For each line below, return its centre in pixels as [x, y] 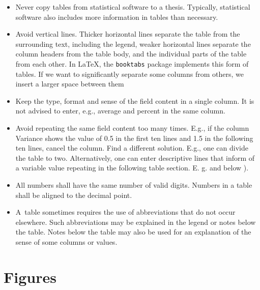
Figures [30, 277]
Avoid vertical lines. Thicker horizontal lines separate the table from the [128, 34]
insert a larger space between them [70, 84]
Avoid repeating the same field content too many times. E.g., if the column [132, 128]
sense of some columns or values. [66, 241]
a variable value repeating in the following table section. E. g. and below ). [132, 168]
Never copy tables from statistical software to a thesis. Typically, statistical [133, 7]
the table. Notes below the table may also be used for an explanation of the [133, 232]
